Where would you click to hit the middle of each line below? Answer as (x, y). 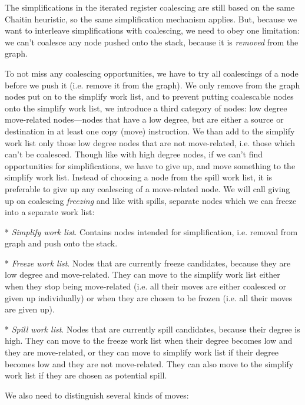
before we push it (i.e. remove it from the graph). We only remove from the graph (152, 85)
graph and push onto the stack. (61, 243)
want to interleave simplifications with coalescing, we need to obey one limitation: (152, 30)
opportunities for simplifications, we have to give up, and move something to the (150, 165)
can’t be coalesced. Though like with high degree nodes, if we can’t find (134, 154)
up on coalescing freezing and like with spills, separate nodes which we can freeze (151, 200)
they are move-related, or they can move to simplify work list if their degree (142, 352)
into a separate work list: (50, 212)
